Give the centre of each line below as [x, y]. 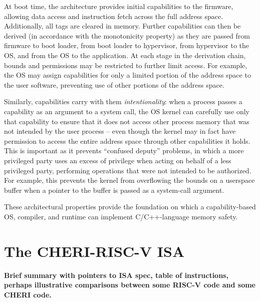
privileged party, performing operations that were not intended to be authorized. [128, 170]
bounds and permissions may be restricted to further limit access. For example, [126, 65]
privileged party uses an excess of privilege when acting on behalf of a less [118, 160]
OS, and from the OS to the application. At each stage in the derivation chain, [125, 55]
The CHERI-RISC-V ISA [94, 251]
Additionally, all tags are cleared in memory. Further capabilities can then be [122, 26]
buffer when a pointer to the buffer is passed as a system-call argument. [114, 190]
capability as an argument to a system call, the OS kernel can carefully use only [127, 111]
